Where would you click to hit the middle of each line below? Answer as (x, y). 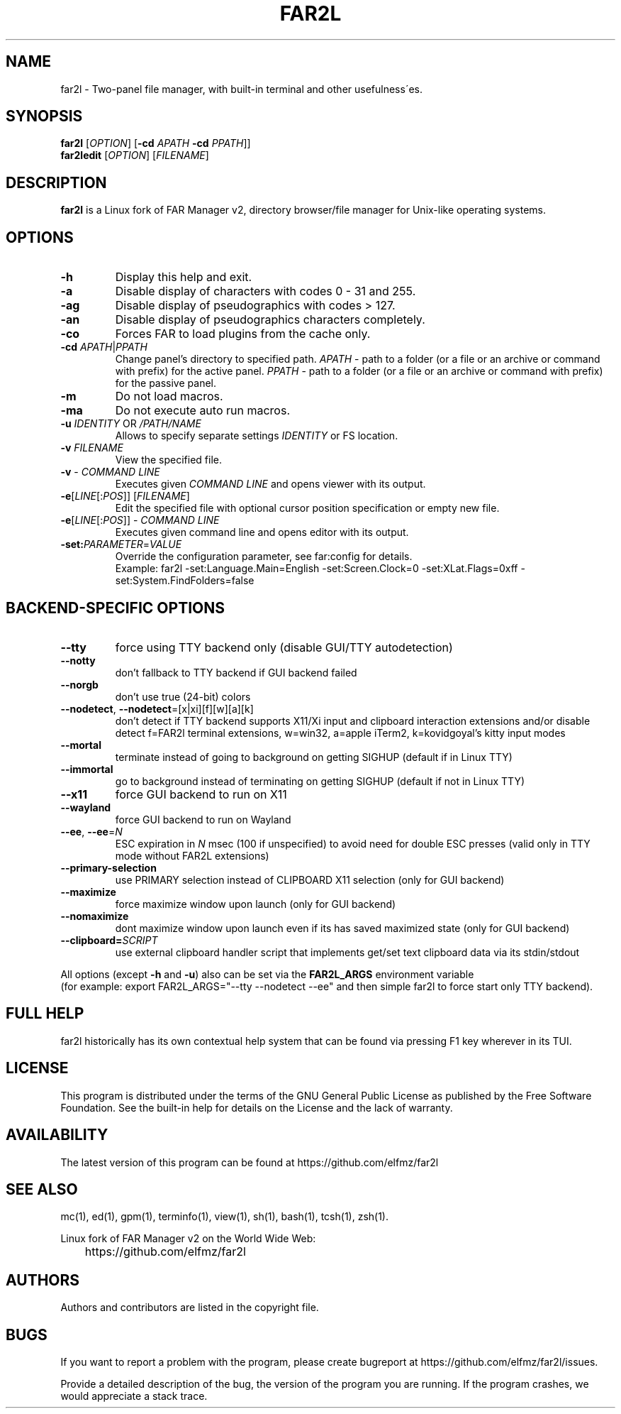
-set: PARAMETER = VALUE (121, 544)
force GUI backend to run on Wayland (203, 819)
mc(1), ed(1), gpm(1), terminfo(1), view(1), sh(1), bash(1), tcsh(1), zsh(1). (224, 1217)
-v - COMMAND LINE (110, 472)
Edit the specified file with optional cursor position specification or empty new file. (307, 508)
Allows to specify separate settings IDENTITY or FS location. (257, 436)
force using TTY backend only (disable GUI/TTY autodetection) (284, 647)
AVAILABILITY (57, 1135)
